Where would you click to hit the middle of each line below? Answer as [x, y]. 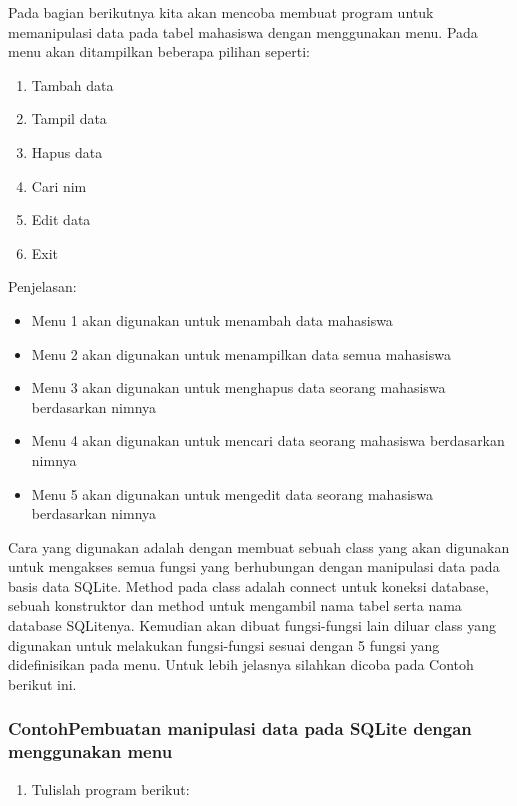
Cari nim [59, 185]
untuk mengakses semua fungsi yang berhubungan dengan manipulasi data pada [254, 566]
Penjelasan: [42, 286]
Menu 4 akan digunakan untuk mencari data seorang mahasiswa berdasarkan [268, 440]
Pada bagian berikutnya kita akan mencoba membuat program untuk [221, 12]
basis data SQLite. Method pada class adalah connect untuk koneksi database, [248, 585]
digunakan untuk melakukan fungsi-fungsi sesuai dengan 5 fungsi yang [224, 644]
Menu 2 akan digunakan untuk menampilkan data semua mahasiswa [241, 353]
